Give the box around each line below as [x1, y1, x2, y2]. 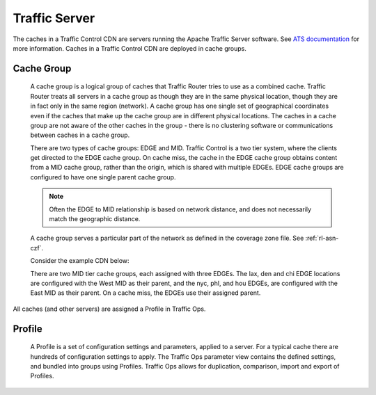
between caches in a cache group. [30, 131, 130, 139]
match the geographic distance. [49, 215, 141, 223]
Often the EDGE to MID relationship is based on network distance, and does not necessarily [49, 205, 312, 213]
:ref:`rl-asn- [305, 234, 339, 243]
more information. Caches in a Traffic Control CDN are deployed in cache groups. [13, 44, 247, 52]
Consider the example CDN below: [30, 257, 130, 265]
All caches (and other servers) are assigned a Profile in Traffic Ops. [13, 305, 206, 313]
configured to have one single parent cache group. [30, 172, 176, 181]
